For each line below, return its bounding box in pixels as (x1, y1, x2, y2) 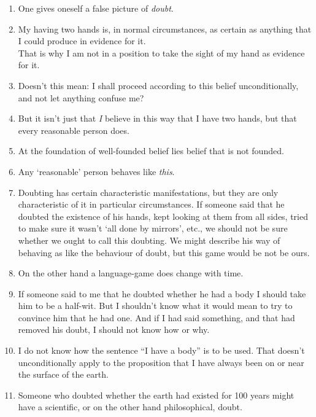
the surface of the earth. (18, 368, 109, 381)
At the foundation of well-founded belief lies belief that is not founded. (18, 144, 284, 157)
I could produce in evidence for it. (18, 34, 146, 47)
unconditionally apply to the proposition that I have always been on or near (18, 356, 304, 368)
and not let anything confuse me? (18, 91, 144, 104)
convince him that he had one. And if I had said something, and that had (18, 311, 295, 324)
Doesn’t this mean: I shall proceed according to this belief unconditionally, (18, 79, 299, 92)
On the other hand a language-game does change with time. (18, 267, 244, 279)
